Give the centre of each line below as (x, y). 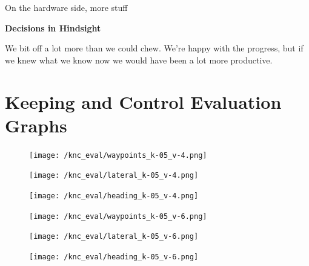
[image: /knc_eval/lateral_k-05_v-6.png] (114, 237)
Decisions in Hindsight (53, 28)
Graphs (36, 125)
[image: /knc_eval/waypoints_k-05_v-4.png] (118, 155)
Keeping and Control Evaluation (143, 101)
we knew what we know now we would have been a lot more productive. (139, 60)
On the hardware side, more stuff (66, 7)
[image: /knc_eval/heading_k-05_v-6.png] (114, 257)
